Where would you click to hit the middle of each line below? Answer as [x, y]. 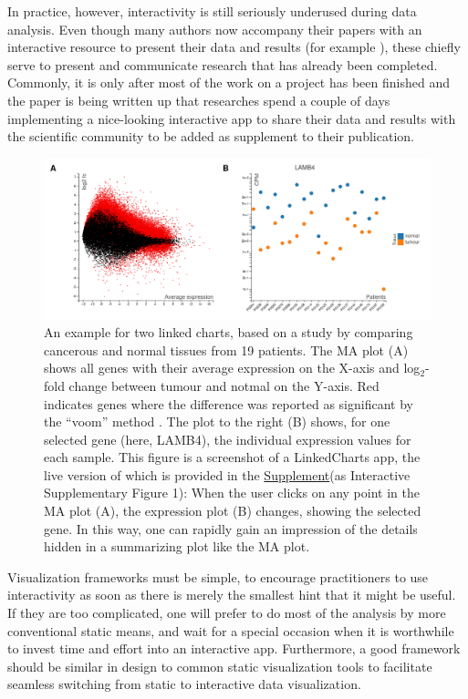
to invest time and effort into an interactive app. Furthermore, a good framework [234, 648]
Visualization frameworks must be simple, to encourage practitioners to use [218, 576]
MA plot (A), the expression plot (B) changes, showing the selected [233, 511]
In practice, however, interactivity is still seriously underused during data [212, 11]
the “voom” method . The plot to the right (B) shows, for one [217, 421]
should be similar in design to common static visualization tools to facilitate [220, 666]
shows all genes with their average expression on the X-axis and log [232, 368]
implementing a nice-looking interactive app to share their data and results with [232, 118]
